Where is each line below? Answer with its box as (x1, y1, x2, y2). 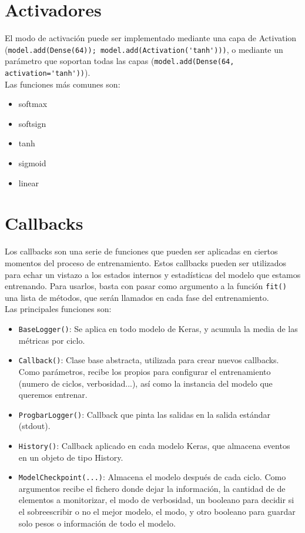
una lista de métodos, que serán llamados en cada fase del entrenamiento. (5, 291, 269, 303)
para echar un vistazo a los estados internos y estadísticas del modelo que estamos (5, 268, 301, 280)
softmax (18, 98, 48, 110)
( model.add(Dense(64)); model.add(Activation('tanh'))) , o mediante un (5, 43, 283, 55)
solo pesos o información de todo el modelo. (18, 517, 176, 529)
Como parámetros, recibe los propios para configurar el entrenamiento (18, 365, 271, 377)
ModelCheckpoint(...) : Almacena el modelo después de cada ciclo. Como (18, 471, 286, 483)
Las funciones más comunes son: (5, 78, 120, 90)
